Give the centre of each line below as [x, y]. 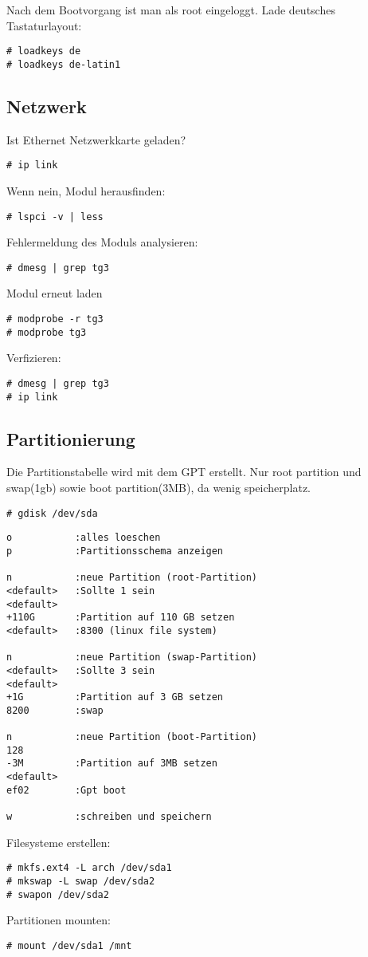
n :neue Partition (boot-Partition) [132, 737]
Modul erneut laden [55, 293]
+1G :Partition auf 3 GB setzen [115, 697]
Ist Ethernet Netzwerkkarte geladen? [96, 139]
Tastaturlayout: [44, 25]
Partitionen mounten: [59, 920]
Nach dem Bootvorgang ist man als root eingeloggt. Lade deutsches [171, 10]
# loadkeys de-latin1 [64, 64]
